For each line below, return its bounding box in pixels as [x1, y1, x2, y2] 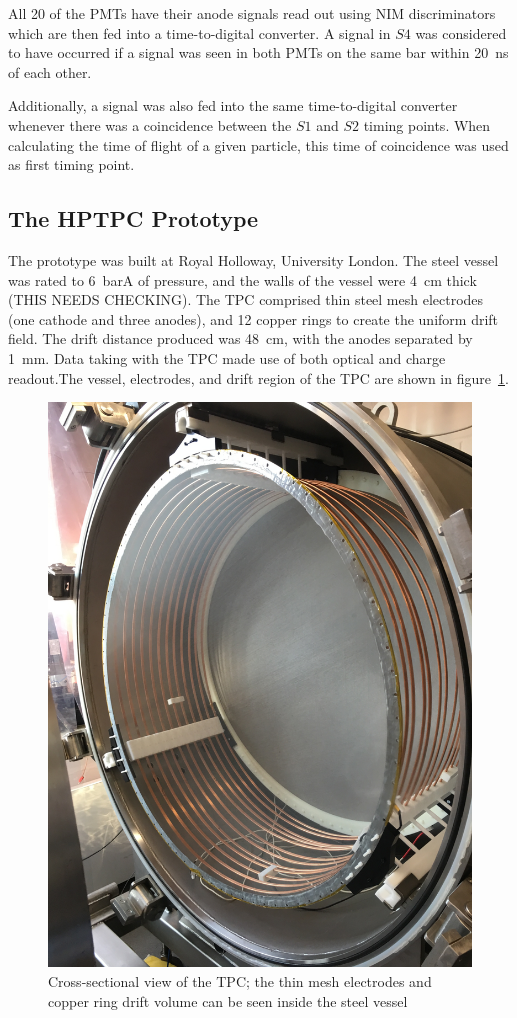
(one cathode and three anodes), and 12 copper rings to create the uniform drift [8, 308, 499, 329]
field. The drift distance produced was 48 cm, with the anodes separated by [8, 328, 473, 349]
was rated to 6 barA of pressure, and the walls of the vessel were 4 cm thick [8, 269, 477, 290]
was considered [415, 22, 507, 43]
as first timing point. [8, 154, 135, 175]
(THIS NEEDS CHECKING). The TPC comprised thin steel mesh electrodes [8, 289, 484, 310]
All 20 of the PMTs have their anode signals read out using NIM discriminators [8, 3, 496, 23]
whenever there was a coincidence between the [8, 114, 292, 135]
